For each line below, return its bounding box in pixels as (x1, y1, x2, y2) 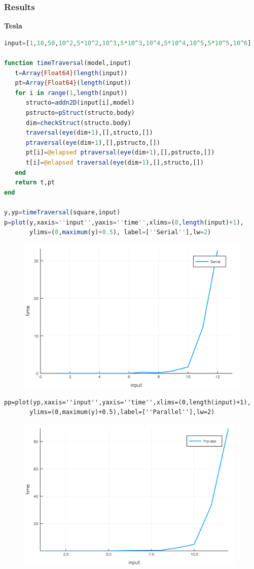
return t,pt (15, 179, 55, 186)
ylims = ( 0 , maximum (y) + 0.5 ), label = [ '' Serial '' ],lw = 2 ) (29, 229, 211, 236)
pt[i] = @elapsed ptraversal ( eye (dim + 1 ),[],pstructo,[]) (25, 149, 215, 156)
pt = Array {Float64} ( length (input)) (15, 79, 131, 87)
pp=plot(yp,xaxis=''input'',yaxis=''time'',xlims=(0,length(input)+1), (4, 398, 251, 406)
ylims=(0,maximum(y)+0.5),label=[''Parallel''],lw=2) (29, 408, 215, 416)
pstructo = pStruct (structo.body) (25, 109, 135, 116)
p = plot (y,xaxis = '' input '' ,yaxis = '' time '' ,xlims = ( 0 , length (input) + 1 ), (4, 218, 244, 226)
